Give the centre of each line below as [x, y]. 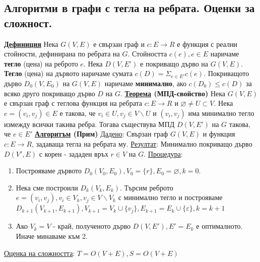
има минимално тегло [221, 113]
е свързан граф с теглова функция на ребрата [73, 103]
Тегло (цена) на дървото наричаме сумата [68, 73]
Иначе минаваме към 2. [52, 236]
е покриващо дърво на [174, 63]
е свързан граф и [119, 44]
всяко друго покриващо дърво [50, 93]
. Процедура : [163, 153]
